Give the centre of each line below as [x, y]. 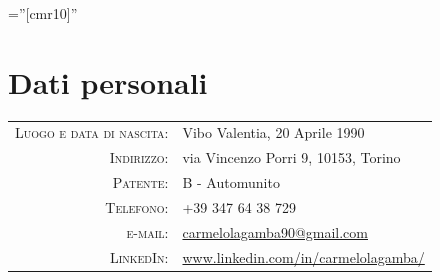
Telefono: [137, 207]
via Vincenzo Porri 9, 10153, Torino [291, 157]
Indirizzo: [139, 157]
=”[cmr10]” [43, 13]
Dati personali [108, 81]
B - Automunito [231, 182]
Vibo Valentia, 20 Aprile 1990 [273, 132]
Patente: [140, 182]
